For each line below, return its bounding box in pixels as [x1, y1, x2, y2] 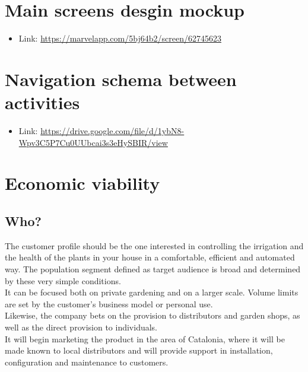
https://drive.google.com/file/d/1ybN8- [40, 125, 185, 137]
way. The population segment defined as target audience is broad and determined [5, 262, 301, 275]
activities [5, 90, 80, 115]
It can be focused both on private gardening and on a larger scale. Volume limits [5, 286, 299, 298]
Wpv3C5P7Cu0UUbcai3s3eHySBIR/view [18, 136, 168, 148]
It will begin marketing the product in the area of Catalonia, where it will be [5, 332, 285, 345]
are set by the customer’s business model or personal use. [5, 297, 213, 310]
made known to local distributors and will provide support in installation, [5, 344, 273, 357]
